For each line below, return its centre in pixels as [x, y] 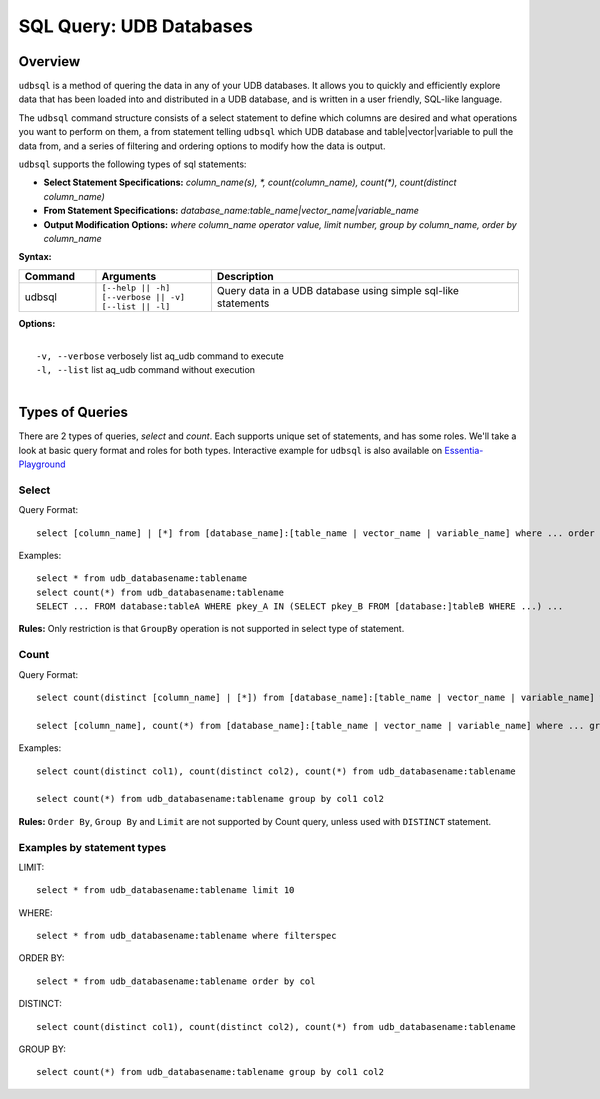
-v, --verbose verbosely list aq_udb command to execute [160, 356]
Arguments [129, 276]
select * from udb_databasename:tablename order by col [176, 981]
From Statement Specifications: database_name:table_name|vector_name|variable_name [231, 211]
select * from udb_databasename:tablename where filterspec [186, 936]
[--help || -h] [136, 287]
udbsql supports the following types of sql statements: [132, 164]
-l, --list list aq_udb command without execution [145, 369]
